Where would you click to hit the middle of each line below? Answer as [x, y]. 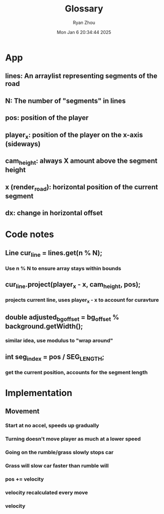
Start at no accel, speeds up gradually [52, 426]
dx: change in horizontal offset [54, 213]
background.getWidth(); [44, 326]
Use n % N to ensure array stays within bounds [63, 268]
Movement [22, 411]
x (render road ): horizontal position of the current [82, 188]
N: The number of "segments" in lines [65, 101]
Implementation [39, 393]
